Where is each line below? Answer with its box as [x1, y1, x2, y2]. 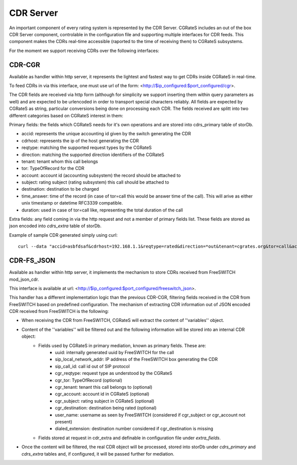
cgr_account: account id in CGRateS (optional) [55, 391, 149, 397]
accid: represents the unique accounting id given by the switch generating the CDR [21, 131, 191, 137]
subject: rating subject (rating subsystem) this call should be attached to [21, 179, 169, 185]
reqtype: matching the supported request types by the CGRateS [21, 145, 152, 151]
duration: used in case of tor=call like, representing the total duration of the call [21, 207, 183, 213]
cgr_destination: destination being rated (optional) [55, 405, 157, 411]
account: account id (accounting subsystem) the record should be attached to [21, 172, 181, 178]
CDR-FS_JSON [9, 257, 55, 265]
